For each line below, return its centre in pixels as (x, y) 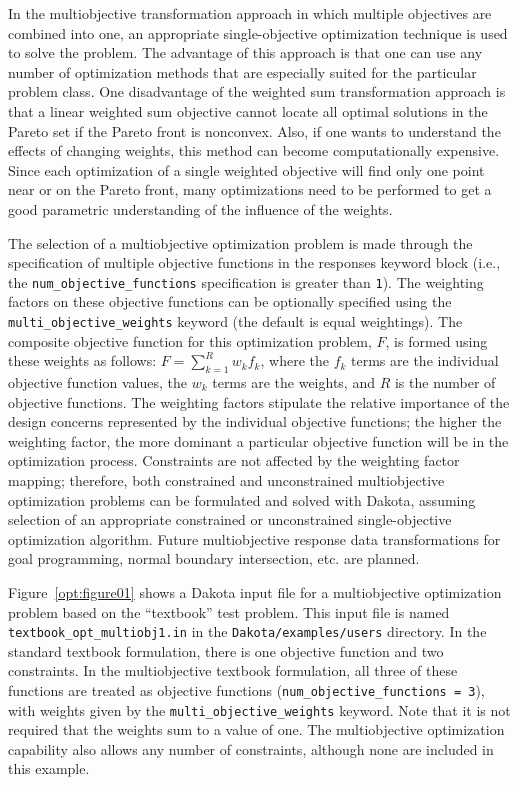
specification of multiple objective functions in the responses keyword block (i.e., (254, 262)
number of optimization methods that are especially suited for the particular (242, 71)
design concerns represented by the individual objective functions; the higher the (255, 421)
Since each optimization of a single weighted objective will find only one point (246, 169)
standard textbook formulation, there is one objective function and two (226, 650)
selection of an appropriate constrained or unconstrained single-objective (230, 519)
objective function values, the (97, 382)
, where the (294, 360)
